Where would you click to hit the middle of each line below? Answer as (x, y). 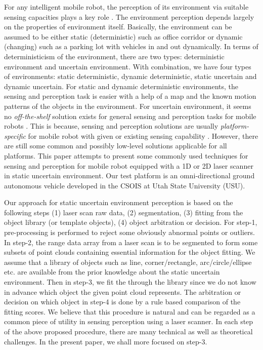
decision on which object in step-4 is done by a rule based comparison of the (122, 302)
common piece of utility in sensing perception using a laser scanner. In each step (129, 321)
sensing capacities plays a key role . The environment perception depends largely (129, 16)
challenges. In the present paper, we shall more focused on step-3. (106, 341)
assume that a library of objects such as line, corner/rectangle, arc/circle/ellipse (128, 262)
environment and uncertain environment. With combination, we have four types (128, 66)
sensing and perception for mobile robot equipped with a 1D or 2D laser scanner (129, 165)
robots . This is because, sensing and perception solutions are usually (111, 126)
